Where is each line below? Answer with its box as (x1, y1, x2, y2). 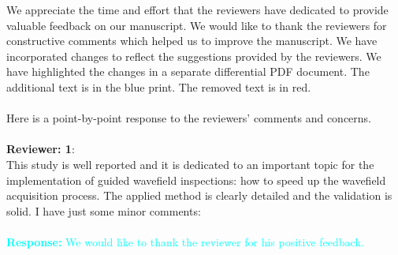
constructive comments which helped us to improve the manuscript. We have (6, 32, 378, 49)
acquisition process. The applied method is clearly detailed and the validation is (6, 187, 392, 204)
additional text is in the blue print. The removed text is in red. (6, 78, 311, 95)
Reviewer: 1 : (6, 141, 75, 157)
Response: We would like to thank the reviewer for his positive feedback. (6, 233, 364, 249)
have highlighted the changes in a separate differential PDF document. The (6, 63, 370, 80)
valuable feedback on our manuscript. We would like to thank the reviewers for (6, 17, 387, 33)
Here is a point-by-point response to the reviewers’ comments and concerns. (6, 110, 371, 126)
